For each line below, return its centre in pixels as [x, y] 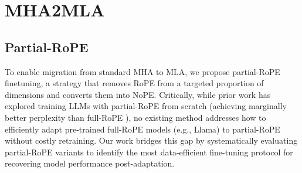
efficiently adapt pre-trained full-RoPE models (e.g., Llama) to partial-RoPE [142, 129]
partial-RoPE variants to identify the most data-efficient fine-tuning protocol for [149, 152]
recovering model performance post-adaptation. [90, 163]
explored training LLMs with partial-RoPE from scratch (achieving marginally [146, 106]
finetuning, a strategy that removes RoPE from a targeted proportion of [134, 83]
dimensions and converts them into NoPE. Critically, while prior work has [138, 94]
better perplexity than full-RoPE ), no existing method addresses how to [135, 117]
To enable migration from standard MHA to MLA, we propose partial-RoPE [142, 71]
